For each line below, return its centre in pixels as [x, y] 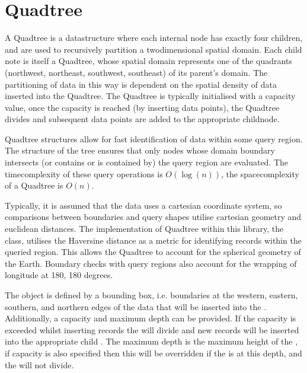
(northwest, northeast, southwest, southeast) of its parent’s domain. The [136, 72]
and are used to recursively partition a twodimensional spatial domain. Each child [153, 49]
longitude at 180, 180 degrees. [59, 275]
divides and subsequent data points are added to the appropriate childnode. [142, 119]
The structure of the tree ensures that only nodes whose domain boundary [140, 150]
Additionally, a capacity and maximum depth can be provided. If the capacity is [151, 318]
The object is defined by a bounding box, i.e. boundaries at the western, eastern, [151, 295]
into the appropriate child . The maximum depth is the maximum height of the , [151, 341]
